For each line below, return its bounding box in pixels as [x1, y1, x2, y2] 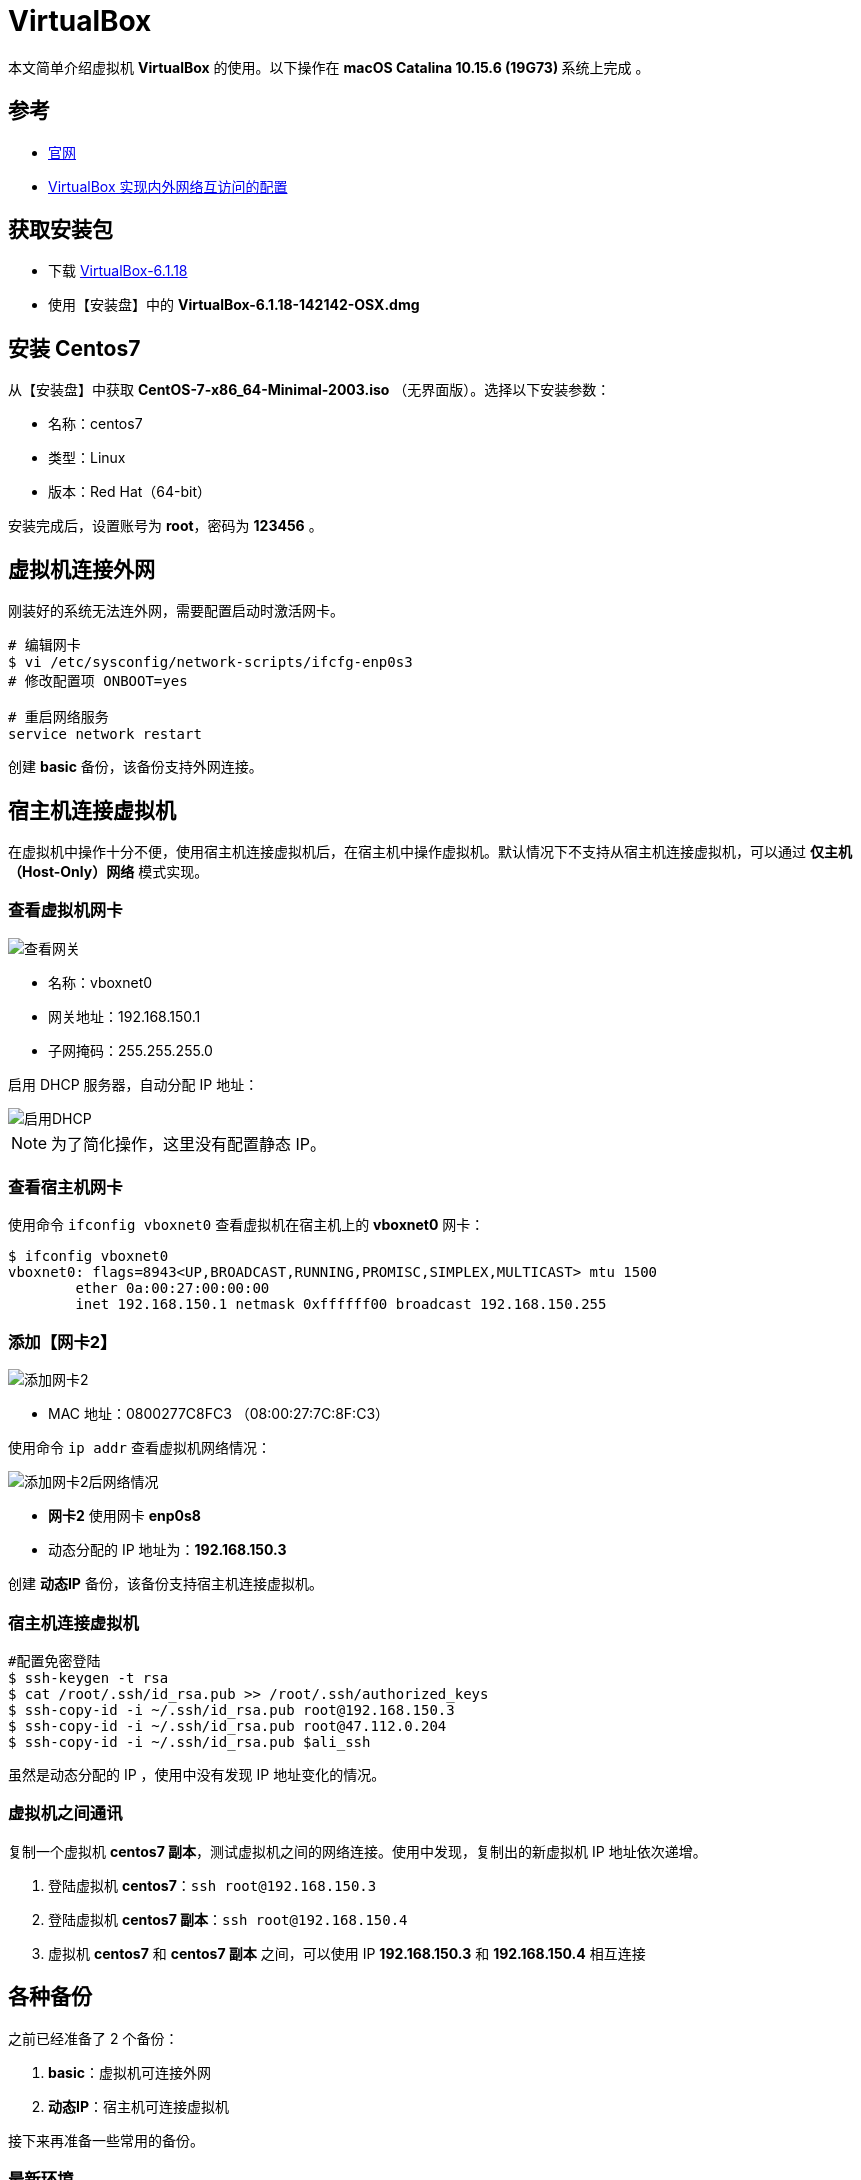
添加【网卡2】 [8, 1331, 117, 1352]
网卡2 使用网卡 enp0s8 [48, 1507, 201, 1525]
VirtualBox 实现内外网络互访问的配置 [48, 177, 288, 195]
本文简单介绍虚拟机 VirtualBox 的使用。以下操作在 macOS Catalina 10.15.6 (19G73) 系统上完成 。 [8, 58, 650, 76]
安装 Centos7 [8, 335, 141, 361]
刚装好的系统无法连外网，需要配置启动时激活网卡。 [8, 602, 344, 620]
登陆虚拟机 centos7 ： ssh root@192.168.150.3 [48, 1876, 377, 1894]
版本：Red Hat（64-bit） [48, 483, 212, 501]
